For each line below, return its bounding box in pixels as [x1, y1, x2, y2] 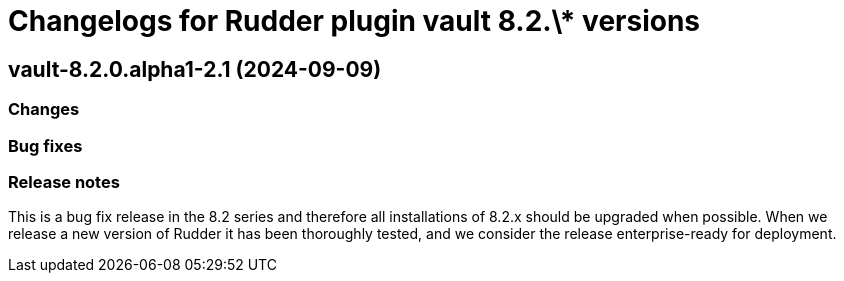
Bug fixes [8, 135, 83, 156]
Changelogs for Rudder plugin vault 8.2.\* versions [8, 4, 701, 38]
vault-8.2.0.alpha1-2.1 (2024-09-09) [8, 56, 382, 82]
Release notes [8, 171, 120, 192]
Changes [8, 99, 80, 120]
